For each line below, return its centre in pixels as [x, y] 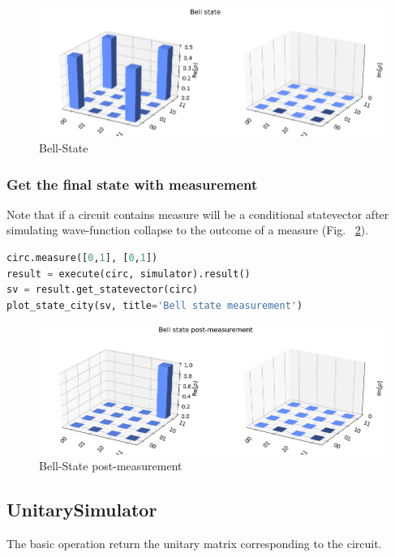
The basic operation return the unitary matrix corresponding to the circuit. [194, 544]
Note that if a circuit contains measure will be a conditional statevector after [198, 214]
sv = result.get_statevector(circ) [103, 290]
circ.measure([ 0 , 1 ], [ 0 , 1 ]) [82, 258]
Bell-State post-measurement [111, 466]
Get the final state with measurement [132, 184]
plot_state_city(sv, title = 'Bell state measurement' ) [155, 305]
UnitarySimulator [82, 510]
